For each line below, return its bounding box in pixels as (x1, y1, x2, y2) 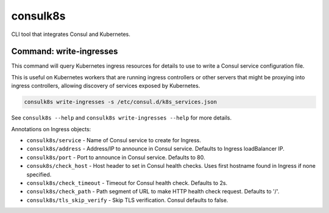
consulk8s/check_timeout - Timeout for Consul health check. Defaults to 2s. (26, 179, 228, 186)
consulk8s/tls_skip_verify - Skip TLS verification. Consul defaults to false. (26, 196, 228, 204)
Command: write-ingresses (11, 46, 118, 57)
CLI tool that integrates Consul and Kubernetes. (11, 31, 130, 38)
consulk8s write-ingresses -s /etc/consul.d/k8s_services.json (24, 98, 218, 106)
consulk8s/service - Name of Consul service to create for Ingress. (26, 136, 201, 143)
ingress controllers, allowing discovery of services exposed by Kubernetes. (11, 82, 200, 90)
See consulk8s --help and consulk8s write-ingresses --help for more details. (11, 114, 232, 121)
